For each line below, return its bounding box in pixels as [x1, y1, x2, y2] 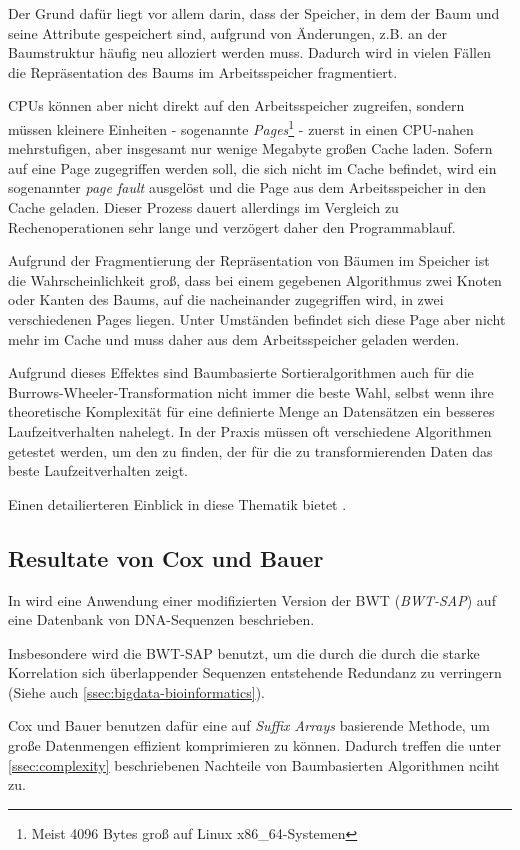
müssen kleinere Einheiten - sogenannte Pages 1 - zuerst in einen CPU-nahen [8, 115, 474, 139]
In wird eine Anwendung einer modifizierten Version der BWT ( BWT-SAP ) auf [8, 589, 496, 610]
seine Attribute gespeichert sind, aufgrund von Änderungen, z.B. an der [8, 22, 447, 43]
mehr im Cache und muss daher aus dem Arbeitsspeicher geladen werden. [8, 328, 460, 349]
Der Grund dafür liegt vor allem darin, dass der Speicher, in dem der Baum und [8, 3, 500, 23]
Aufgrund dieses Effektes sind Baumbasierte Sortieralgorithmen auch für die [8, 362, 474, 383]
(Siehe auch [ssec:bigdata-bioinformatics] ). [8, 681, 265, 702]
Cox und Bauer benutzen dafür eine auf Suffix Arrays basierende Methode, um [8, 715, 490, 736]
